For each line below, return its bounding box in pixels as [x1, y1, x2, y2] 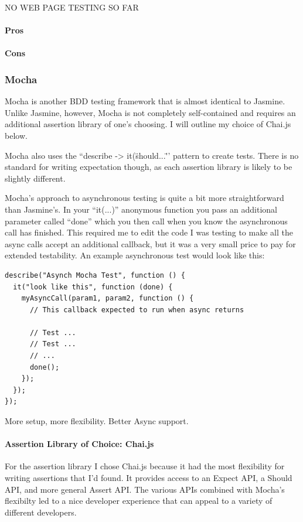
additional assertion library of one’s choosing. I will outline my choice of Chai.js [5, 118, 291, 130]
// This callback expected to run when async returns [29, 305, 244, 314]
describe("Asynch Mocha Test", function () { [5, 271, 185, 279]
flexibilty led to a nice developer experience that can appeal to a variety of [5, 494, 273, 507]
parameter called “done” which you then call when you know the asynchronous [5, 214, 288, 227]
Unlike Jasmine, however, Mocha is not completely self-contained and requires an [5, 106, 296, 118]
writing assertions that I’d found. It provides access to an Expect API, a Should [5, 472, 292, 484]
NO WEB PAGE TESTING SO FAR [5, 1, 139, 13]
